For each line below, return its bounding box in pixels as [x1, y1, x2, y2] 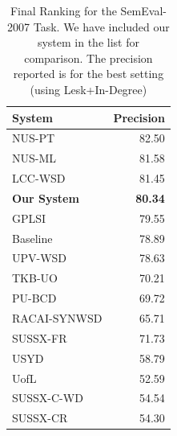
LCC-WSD [12, 170, 66, 187]
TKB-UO [12, 269, 58, 286]
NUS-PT [12, 130, 55, 146]
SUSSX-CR [12, 409, 68, 426]
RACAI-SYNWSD [12, 310, 103, 326]
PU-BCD [12, 290, 57, 306]
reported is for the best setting [13, 65, 164, 82]
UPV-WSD [12, 249, 67, 266]
